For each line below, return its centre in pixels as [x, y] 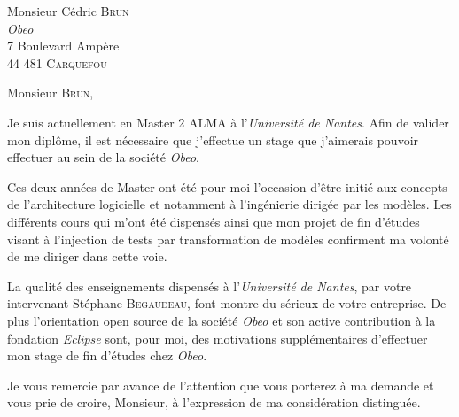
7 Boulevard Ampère [63, 46]
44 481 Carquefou [57, 62]
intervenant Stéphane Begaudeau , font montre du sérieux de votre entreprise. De [227, 303]
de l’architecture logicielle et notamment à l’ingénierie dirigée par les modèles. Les [229, 204]
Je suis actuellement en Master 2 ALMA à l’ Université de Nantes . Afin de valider [228, 122]
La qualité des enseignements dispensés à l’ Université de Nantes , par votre [210, 286]
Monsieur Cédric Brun [68, 11]
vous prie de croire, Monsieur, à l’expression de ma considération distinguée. [214, 402]
